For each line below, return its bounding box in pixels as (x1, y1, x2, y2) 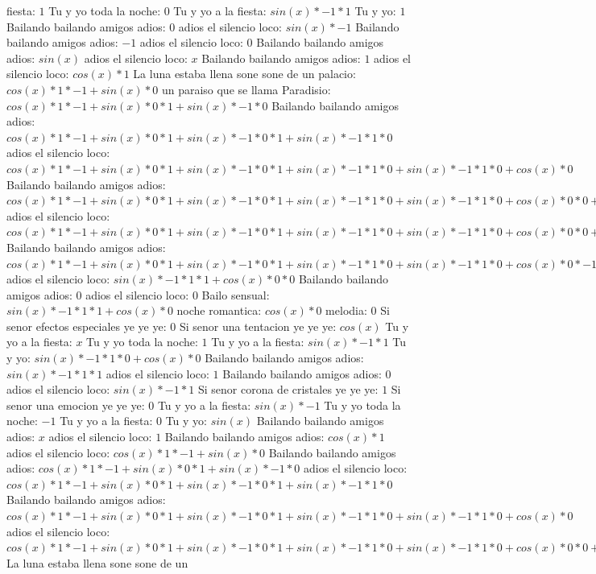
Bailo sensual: (201, 286, 270, 303)
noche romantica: (176, 302, 262, 319)
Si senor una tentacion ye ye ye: (179, 317, 337, 334)
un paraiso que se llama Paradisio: (161, 81, 331, 97)
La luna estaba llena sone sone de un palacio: (133, 65, 356, 82)
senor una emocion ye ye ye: (6, 396, 145, 413)
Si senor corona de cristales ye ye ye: (197, 381, 379, 398)
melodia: (325, 302, 367, 319)
